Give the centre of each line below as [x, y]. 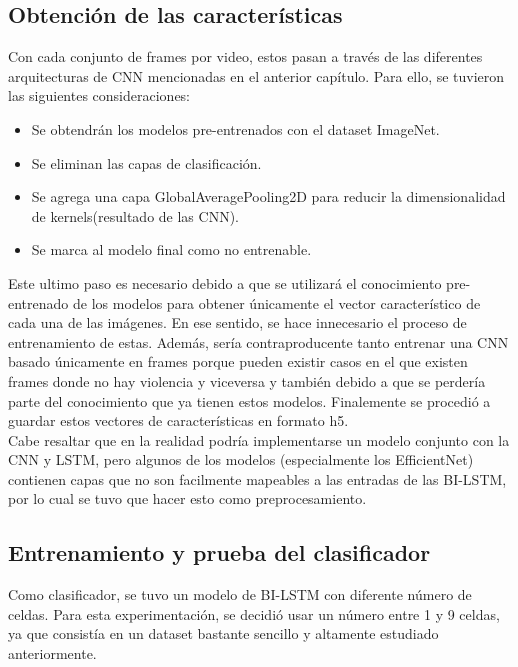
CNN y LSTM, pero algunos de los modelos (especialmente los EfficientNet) [241, 459]
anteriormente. [52, 653]
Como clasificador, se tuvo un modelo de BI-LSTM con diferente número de [240, 594]
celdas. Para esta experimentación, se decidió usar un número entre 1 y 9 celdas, [254, 613]
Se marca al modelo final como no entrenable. [171, 249]
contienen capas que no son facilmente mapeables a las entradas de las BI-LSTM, [257, 478]
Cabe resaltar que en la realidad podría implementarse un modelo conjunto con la [259, 439]
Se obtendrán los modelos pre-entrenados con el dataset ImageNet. [235, 128]
